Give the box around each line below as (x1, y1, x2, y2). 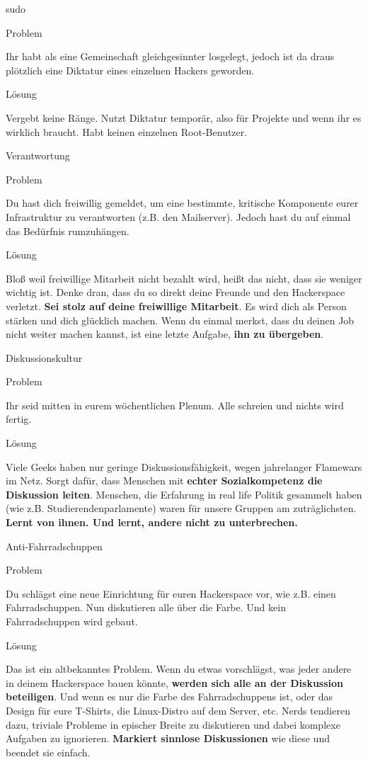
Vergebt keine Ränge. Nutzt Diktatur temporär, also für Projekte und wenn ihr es (6, 110, 362, 125)
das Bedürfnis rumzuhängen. (6, 223, 130, 238)
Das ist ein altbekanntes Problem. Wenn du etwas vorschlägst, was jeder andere (6, 661, 352, 676)
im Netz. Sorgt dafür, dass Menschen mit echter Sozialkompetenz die (6, 473, 323, 488)
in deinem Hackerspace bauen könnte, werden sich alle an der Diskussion (6, 675, 344, 690)
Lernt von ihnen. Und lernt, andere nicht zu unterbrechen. (6, 515, 298, 530)
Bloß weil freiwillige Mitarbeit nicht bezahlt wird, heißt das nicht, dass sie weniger (6, 271, 362, 285)
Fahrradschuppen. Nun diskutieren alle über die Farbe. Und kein (6, 600, 286, 615)
